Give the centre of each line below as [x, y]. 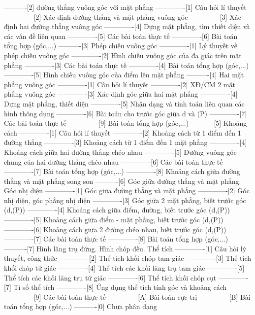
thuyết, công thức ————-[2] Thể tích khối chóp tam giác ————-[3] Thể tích [128, 258]
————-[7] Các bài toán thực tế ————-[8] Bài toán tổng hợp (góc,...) [116, 239]
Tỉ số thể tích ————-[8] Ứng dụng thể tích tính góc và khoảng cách [120, 287]
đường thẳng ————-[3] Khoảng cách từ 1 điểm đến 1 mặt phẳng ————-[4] [126, 142]
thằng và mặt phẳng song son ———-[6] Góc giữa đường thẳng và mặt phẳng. [123, 181]
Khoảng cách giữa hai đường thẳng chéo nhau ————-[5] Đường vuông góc [120, 152]
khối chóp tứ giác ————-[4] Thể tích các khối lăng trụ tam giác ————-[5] [124, 268]
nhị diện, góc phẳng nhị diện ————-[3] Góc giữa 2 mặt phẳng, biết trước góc [125, 200]
